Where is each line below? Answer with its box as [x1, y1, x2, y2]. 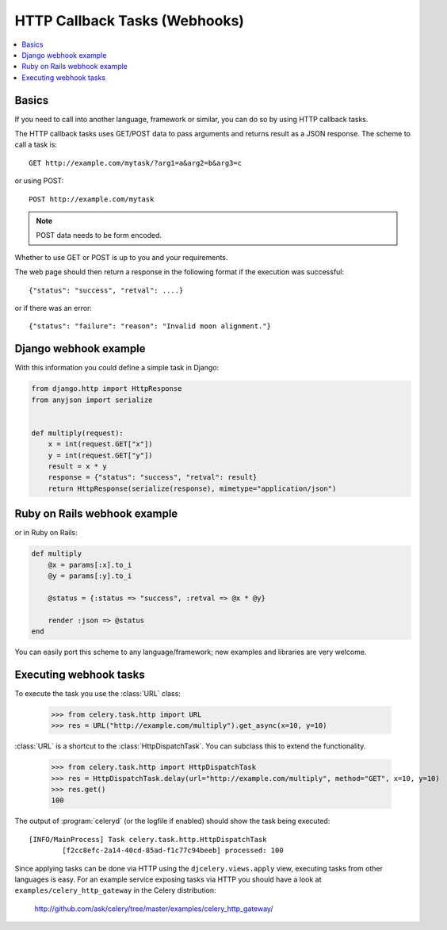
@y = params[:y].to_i [48, 571, 132, 580]
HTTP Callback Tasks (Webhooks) [14, 12, 245, 29]
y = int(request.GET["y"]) [48, 450, 154, 460]
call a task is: [14, 140, 57, 150]
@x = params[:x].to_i [48, 560, 132, 569]
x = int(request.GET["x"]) [48, 440, 154, 449]
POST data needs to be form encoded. [36, 231, 162, 240]
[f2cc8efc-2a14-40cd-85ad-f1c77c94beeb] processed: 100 [62, 846, 285, 855]
